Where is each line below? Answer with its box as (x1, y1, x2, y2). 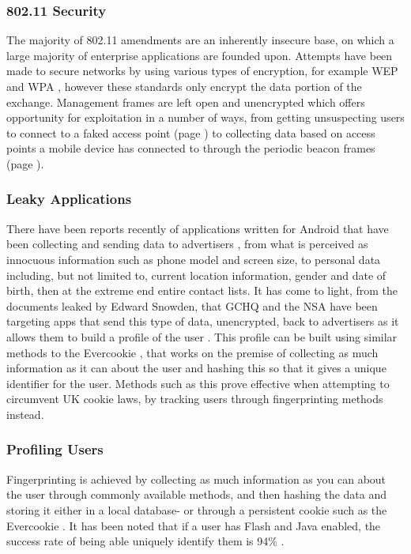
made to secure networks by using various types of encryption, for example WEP (6, 62, 398, 79)
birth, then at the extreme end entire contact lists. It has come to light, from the (6, 282, 398, 299)
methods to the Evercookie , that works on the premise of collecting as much (6, 344, 379, 360)
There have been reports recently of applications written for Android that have (6, 220, 389, 236)
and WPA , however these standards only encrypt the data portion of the (6, 78, 362, 94)
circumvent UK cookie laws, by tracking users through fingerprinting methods (6, 390, 383, 407)
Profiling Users (6, 439, 104, 459)
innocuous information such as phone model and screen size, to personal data (6, 251, 381, 267)
